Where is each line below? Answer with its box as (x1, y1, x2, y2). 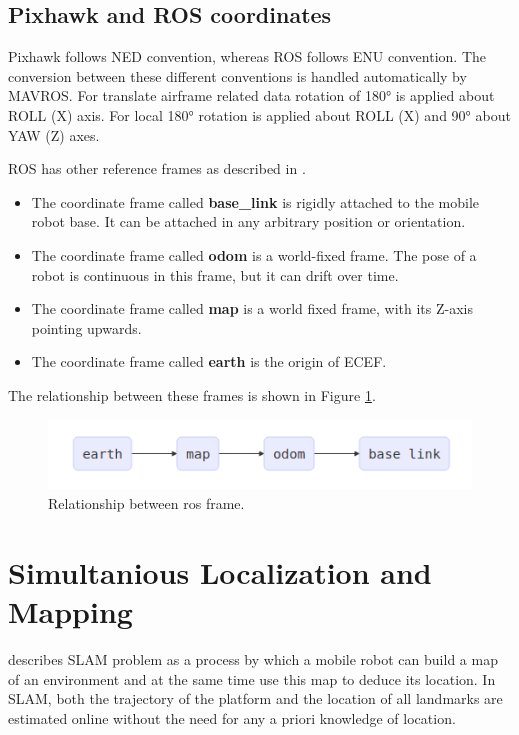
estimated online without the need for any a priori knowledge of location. (8, 707, 456, 728)
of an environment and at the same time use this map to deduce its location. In (8, 668, 496, 689)
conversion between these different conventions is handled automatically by (8, 65, 467, 86)
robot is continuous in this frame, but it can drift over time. (31, 264, 399, 285)
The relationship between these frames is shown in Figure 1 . (8, 384, 376, 405)
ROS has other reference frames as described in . (8, 158, 306, 179)
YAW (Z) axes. (8, 124, 100, 145)
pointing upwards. (31, 317, 142, 338)
